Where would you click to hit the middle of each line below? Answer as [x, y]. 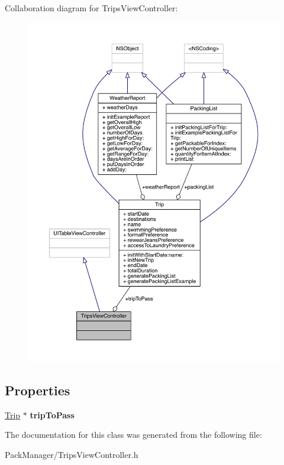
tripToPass [52, 414]
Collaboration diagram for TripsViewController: [91, 8]
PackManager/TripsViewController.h [72, 454]
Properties [38, 390]
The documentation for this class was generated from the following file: [133, 435]
